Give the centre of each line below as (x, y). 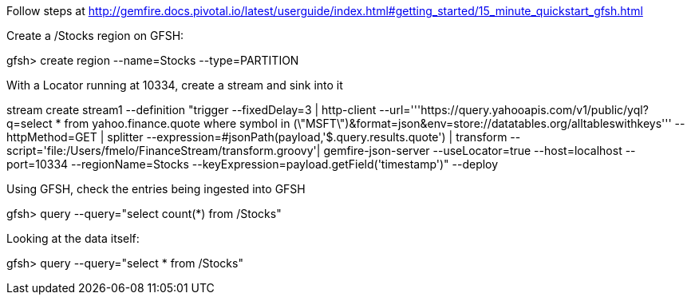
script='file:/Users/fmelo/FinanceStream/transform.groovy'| (164, 150)
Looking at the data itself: (73, 238)
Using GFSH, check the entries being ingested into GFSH (156, 189)
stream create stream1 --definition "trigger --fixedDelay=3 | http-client (192, 110)
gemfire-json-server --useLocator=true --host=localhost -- (480, 150)
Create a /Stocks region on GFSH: (95, 36)
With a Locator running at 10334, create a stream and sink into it (175, 85)
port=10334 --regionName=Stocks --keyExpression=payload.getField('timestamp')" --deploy (253, 164)
